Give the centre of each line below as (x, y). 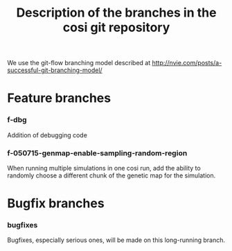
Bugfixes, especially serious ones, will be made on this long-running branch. (116, 240)
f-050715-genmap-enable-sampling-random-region (97, 153)
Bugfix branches (56, 204)
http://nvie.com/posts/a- (187, 63)
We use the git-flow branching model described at (79, 63)
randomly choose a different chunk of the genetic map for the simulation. (111, 175)
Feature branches (59, 98)
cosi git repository (116, 27)
